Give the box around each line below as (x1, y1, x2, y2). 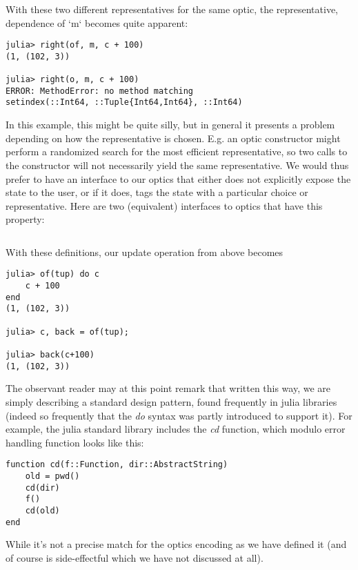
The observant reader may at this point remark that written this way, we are (6, 381, 331, 395)
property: (6, 212, 45, 226)
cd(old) (25, 505, 60, 515)
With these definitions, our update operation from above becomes (6, 244, 284, 259)
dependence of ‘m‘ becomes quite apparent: (6, 15, 188, 30)
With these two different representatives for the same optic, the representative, (6, 2, 339, 16)
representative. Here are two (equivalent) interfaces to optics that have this (6, 198, 323, 213)
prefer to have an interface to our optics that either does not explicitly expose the (6, 171, 351, 186)
